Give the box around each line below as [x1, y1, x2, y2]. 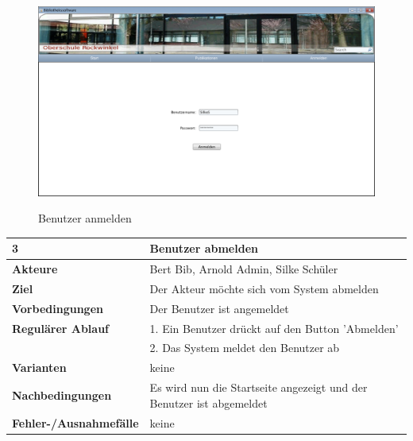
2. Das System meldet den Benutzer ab [149, 339, 340, 356]
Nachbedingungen [12, 386, 112, 403]
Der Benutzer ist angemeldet [149, 300, 289, 316]
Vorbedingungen [12, 300, 103, 316]
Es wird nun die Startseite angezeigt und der [149, 379, 368, 396]
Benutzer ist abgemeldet [149, 394, 268, 411]
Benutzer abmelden [149, 240, 258, 257]
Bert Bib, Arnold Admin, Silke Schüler [149, 261, 338, 277]
